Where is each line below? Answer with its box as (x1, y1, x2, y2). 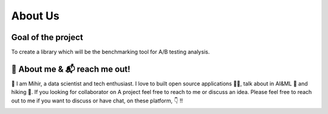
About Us (11, 9, 60, 22)
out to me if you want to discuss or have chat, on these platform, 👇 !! (11, 97, 183, 104)
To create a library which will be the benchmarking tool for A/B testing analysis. (11, 49, 210, 56)
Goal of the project (11, 32, 83, 42)
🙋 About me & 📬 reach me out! (11, 64, 131, 74)
